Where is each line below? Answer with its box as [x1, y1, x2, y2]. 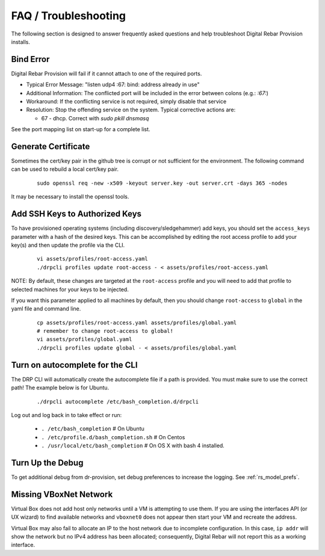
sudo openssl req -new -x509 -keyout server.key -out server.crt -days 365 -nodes [37, 179, 288, 187]
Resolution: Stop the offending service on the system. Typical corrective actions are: [26, 106, 236, 114]
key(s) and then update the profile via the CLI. [11, 241, 125, 249]
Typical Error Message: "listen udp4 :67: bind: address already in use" [26, 81, 200, 88]
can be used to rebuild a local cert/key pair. [11, 165, 119, 173]
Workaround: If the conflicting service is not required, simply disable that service [26, 98, 227, 105]
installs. [11, 38, 30, 45]
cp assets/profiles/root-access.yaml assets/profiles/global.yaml [37, 319, 237, 326]
